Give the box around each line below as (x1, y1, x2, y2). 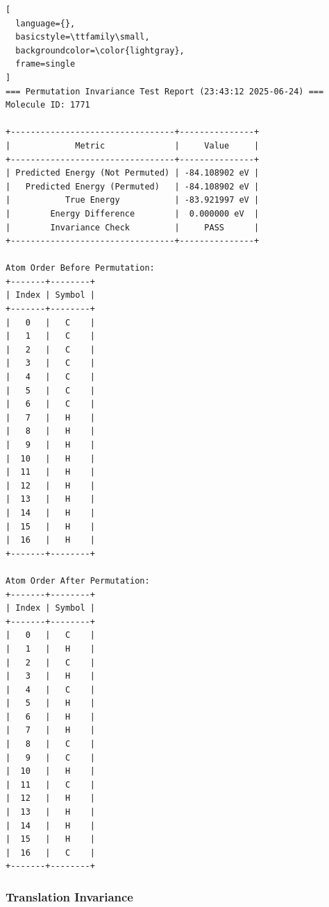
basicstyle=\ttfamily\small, (15, 32, 150, 42)
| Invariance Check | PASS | (6, 222, 260, 232)
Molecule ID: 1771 (6, 100, 90, 110)
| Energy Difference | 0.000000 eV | (6, 208, 260, 219)
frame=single (15, 59, 76, 69)
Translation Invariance (6, 888, 133, 905)
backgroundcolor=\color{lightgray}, (15, 45, 185, 56)
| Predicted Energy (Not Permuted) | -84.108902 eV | (6, 168, 260, 178)
